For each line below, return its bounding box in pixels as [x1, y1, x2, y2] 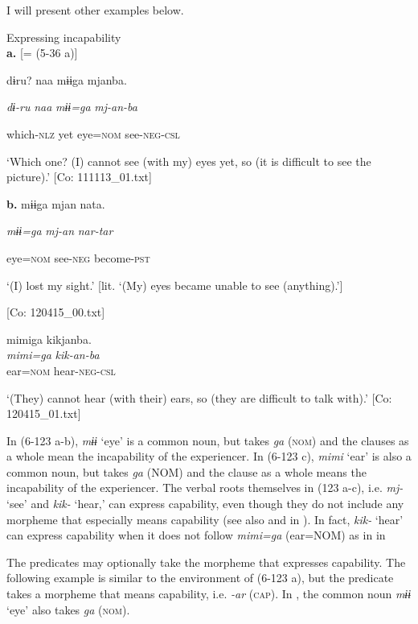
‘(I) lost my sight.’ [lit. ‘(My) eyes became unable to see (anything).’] [6, 276, 343, 293]
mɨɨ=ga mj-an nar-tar [6, 222, 113, 239]
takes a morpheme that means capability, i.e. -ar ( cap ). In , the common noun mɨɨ [6, 585, 412, 602]
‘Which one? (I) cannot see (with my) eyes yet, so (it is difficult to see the [6, 152, 371, 169]
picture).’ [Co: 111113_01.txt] [6, 168, 152, 185]
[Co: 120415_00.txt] [6, 304, 105, 320]
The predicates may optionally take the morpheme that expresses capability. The [6, 553, 406, 570]
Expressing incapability [6, 28, 121, 45]
